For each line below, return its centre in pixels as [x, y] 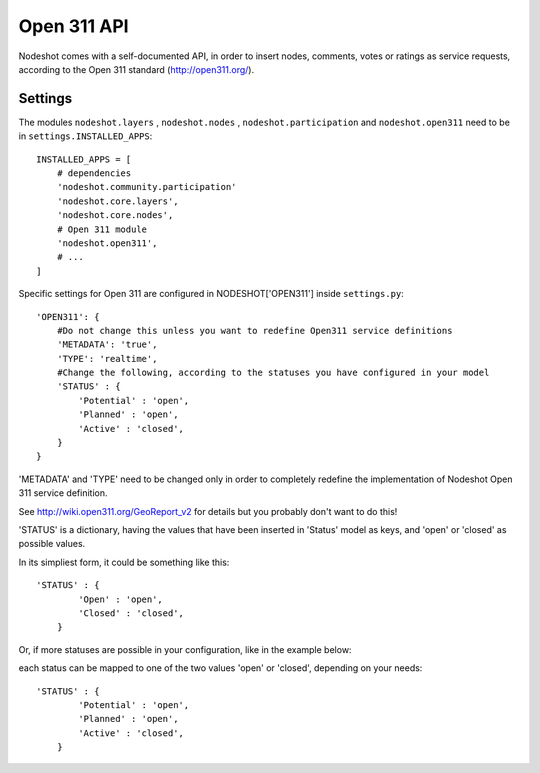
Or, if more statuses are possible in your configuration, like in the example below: [185, 649]
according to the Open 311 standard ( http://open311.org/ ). [136, 69]
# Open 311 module [102, 229]
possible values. [52, 544]
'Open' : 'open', [121, 599]
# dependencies [94, 173]
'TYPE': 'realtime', [107, 358]
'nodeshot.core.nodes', [115, 215]
